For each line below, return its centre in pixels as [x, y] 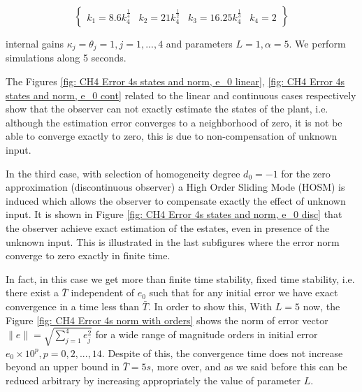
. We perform [317, 43]
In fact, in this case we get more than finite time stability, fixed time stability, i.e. [180, 278]
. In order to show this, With [210, 306]
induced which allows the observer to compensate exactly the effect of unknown [176, 200]
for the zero [306, 173]
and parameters [199, 43]
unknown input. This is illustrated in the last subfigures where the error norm [173, 241]
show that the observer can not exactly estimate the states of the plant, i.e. [167, 109]
